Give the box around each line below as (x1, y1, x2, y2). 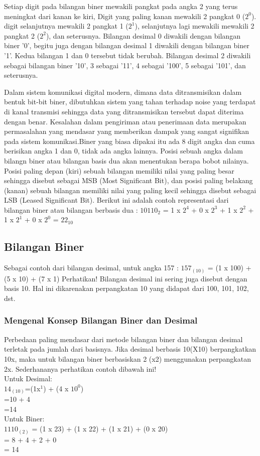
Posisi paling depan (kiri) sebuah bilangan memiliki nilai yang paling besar (4, 165, 234, 176)
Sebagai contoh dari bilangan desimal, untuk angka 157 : (4, 262, 179, 273)
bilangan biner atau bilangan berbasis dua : (4, 204, 138, 215)
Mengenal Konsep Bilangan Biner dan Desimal (4, 314, 198, 327)
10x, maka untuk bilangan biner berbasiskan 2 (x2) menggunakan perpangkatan (4, 353, 251, 364)
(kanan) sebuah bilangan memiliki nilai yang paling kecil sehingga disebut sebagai (4, 185, 256, 195)
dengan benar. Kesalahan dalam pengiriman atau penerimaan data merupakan (4, 116, 246, 126)
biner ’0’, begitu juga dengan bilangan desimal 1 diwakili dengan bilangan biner (4, 40, 249, 51)
